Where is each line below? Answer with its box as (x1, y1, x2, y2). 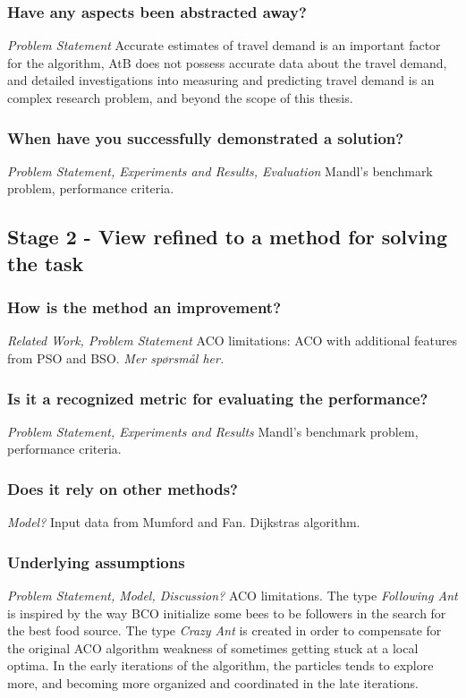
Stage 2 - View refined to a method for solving (7, 223, 448, 251)
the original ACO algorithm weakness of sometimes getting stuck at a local (7, 638, 419, 657)
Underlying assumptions (7, 550, 185, 573)
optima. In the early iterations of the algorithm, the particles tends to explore (7, 656, 434, 675)
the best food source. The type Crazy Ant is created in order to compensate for (7, 621, 442, 640)
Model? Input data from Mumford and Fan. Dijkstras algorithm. (7, 513, 360, 532)
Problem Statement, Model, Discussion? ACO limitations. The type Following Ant (7, 586, 458, 605)
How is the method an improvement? (7, 296, 282, 319)
